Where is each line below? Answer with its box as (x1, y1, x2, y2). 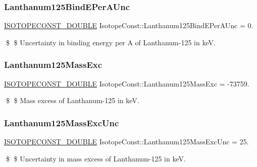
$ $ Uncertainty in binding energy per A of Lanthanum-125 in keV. (6, 37, 216, 47)
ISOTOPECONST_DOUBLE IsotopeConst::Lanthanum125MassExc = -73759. (4, 78, 249, 89)
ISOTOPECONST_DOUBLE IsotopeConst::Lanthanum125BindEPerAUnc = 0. (4, 20, 253, 31)
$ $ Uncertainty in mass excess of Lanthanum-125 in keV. (6, 153, 186, 163)
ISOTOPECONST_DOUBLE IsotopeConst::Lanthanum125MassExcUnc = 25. (4, 136, 249, 147)
